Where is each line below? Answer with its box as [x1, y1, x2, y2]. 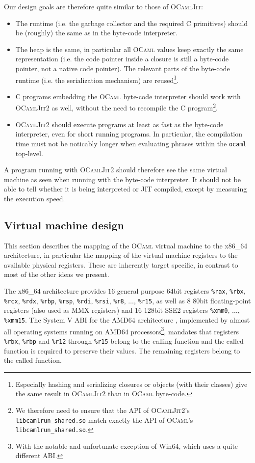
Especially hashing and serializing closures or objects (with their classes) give [15, 379, 248, 389]
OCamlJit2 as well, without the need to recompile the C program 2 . [15, 101, 218, 113]
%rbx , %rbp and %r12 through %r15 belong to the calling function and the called [4, 335, 244, 346]
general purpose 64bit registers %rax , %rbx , [117, 286, 246, 296]
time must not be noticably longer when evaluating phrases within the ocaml [15, 138, 247, 148]
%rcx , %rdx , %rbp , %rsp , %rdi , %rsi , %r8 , [4, 295, 126, 305]
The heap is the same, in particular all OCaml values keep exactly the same [15, 44, 244, 54]
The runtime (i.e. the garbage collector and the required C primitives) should [15, 18, 248, 28]
